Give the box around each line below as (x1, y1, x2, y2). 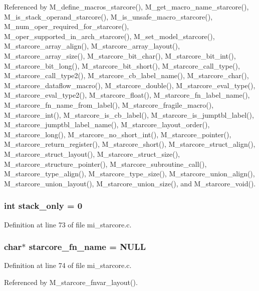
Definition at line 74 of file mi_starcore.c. (4, 260, 132, 270)
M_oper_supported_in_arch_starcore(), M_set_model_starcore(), (4, 31, 215, 41)
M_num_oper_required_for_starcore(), (4, 21, 129, 32)
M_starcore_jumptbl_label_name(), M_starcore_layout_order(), (4, 119, 210, 130)
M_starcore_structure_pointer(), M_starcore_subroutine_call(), (4, 158, 207, 169)
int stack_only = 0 (4, 199, 83, 212)
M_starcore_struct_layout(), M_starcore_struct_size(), (4, 148, 180, 159)
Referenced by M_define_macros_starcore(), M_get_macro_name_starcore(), (4, 2, 249, 12)
